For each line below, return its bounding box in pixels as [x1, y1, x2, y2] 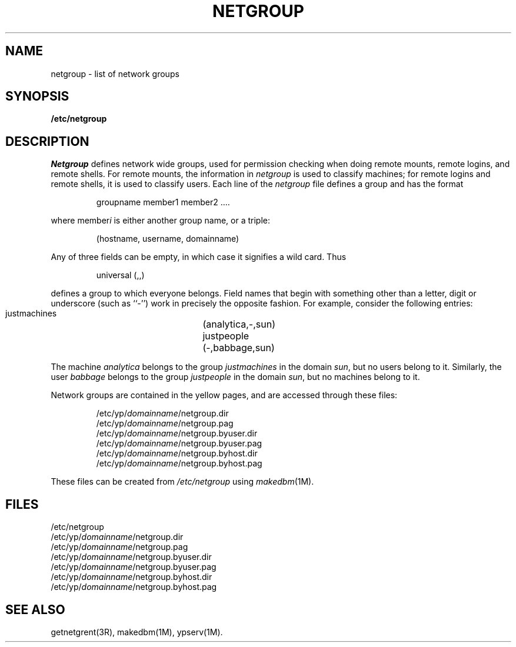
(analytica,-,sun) [202, 318, 276, 331]
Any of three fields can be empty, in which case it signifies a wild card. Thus [51, 252, 347, 262]
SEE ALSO [5, 602, 65, 617]
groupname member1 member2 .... [96, 197, 230, 208]
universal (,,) [96, 270, 145, 281]
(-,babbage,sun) [202, 342, 275, 354]
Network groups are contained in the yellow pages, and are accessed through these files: [51, 390, 398, 401]
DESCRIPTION [5, 134, 89, 149]
